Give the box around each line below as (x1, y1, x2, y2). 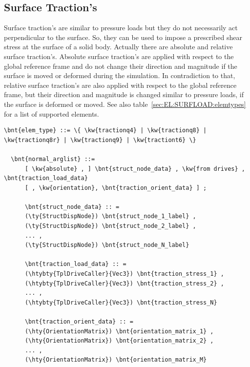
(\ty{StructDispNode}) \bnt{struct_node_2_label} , (24, 223, 196, 230)
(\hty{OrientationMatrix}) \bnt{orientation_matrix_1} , (24, 327, 214, 335)
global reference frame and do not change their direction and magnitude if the (4, 61, 237, 71)
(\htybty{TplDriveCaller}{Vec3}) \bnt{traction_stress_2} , (24, 280, 225, 287)
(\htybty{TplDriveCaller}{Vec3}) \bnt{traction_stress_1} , (24, 270, 225, 278)
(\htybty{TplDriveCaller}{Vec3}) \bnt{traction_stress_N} (24, 299, 217, 306)
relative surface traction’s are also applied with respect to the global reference (4, 80, 237, 90)
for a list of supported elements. (4, 108, 99, 119)
